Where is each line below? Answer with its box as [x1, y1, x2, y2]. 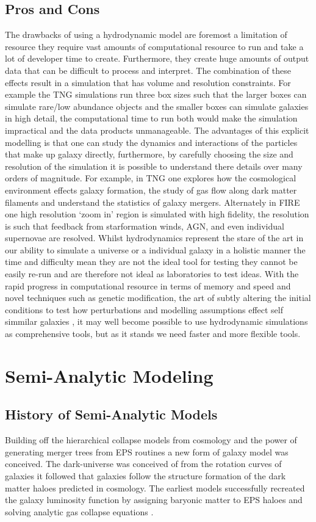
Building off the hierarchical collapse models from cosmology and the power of [5, 433, 297, 446]
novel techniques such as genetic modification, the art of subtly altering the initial [5, 291, 311, 304]
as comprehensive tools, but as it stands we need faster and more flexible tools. [5, 327, 301, 340]
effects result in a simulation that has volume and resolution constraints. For [5, 76, 291, 89]
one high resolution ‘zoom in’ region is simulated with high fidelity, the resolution [5, 208, 309, 220]
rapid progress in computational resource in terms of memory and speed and [5, 279, 291, 292]
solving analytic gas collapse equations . [5, 505, 154, 518]
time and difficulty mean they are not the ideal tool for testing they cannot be [5, 255, 298, 268]
